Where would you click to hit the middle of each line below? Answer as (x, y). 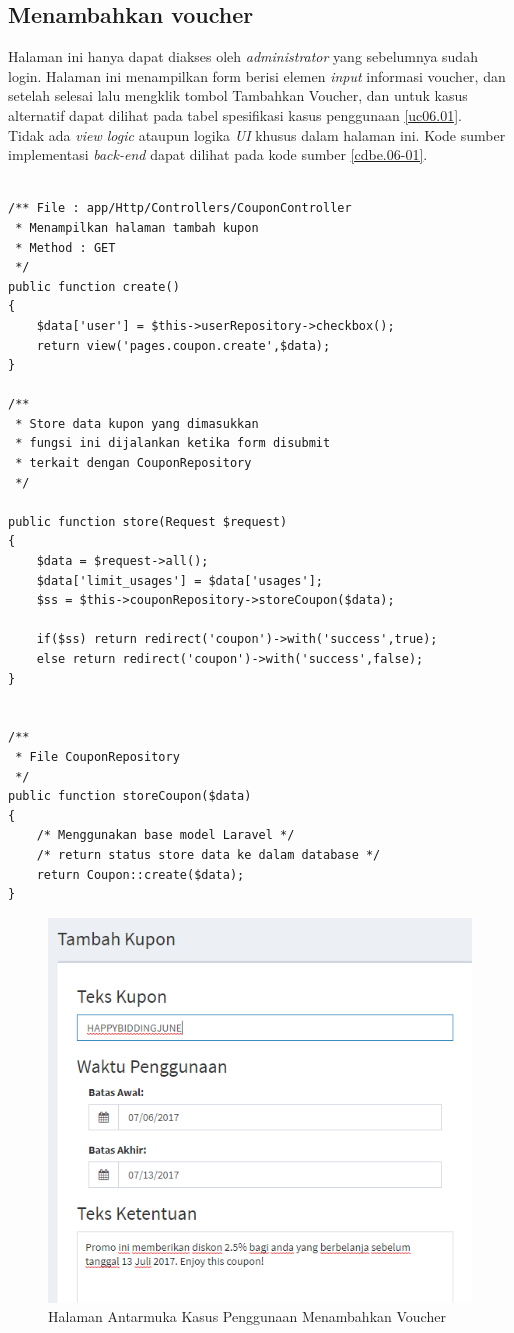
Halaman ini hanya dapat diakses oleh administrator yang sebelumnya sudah (243, 56)
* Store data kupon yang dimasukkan (137, 423)
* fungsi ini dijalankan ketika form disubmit (173, 443)
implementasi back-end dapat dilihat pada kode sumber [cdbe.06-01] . (218, 154)
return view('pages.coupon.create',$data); (183, 345)
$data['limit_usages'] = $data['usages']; (179, 580)
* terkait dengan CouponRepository (133, 463)
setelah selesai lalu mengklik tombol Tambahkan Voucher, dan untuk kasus (238, 95)
